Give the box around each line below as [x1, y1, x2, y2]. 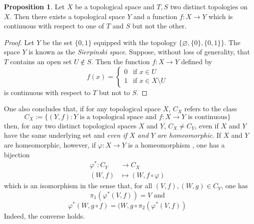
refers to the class [184, 103, 237, 114]
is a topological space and [79, 113, 157, 121]
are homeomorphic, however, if [4, 139, 96, 149]
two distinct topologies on [170, 1, 248, 11]
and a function [133, 11, 178, 21]
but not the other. [132, 21, 187, 31]
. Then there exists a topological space [9, 11, 125, 21]
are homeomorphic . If [157, 130, 221, 140]
